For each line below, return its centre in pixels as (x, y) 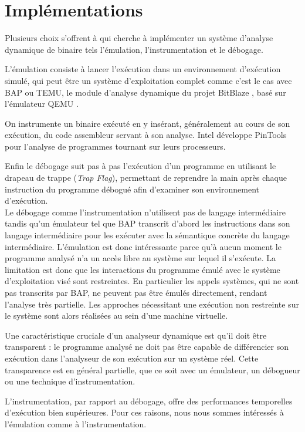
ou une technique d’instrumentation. (70, 381)
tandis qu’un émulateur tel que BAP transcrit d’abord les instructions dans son (148, 223)
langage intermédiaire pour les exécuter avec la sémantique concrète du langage (147, 235)
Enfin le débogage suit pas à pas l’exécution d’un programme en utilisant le (140, 166)
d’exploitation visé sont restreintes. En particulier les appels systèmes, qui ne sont (152, 281)
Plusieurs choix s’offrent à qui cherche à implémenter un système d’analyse (139, 38)
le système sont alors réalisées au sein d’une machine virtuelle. (116, 315)
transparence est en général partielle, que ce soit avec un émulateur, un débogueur (152, 369)
